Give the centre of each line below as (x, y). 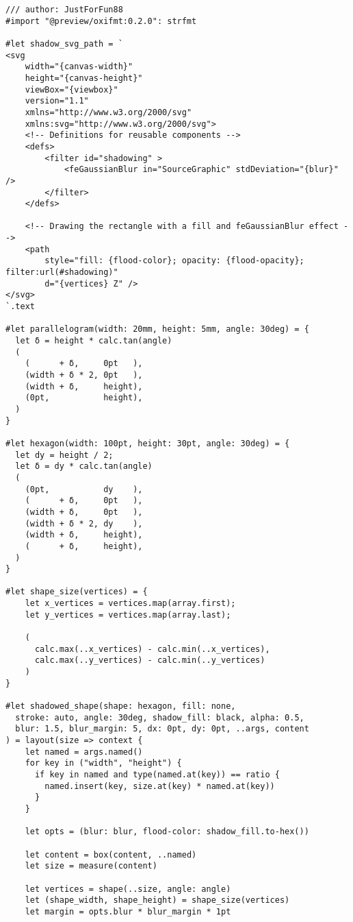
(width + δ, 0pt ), (84, 512)
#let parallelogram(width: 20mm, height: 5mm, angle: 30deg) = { (157, 329)
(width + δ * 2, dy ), (84, 523)
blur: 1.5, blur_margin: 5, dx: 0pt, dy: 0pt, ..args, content (162, 729)
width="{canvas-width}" (79, 67)
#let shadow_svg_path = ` (64, 44)
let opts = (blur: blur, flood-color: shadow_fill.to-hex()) (167, 832)
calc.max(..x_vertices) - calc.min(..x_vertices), (152, 649)
